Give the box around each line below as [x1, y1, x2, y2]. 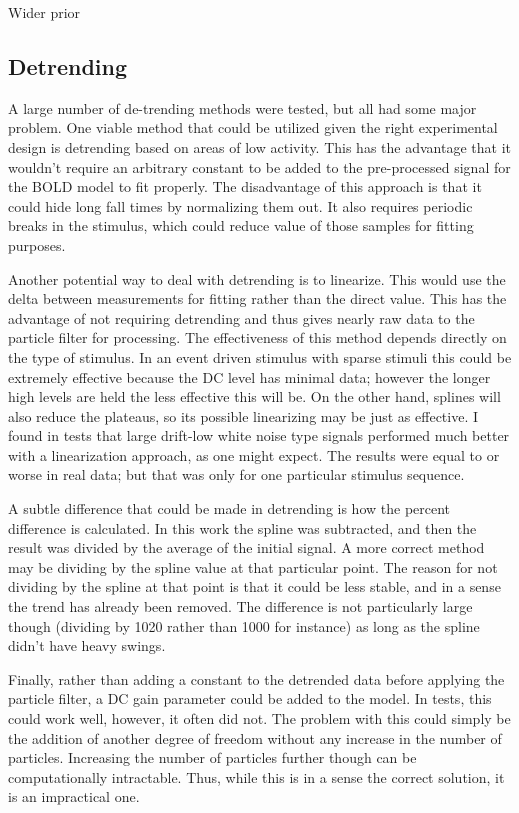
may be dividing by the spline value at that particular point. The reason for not [8, 556, 498, 577]
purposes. [8, 234, 66, 255]
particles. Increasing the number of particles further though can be [8, 747, 417, 768]
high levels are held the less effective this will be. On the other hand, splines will [8, 386, 501, 407]
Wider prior [8, 2, 81, 22]
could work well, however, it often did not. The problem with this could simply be [8, 708, 511, 729]
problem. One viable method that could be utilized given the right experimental [8, 117, 498, 138]
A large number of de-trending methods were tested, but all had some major [8, 97, 477, 118]
